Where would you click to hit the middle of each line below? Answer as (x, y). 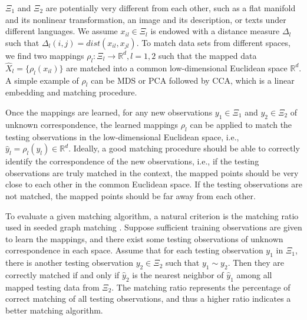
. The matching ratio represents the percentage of (201, 287)
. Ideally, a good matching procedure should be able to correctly (184, 148)
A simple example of (42, 80)
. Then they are (256, 263)
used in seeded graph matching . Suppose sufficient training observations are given (154, 227)
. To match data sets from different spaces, (213, 42)
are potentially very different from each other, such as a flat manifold (171, 8)
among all (254, 274)
